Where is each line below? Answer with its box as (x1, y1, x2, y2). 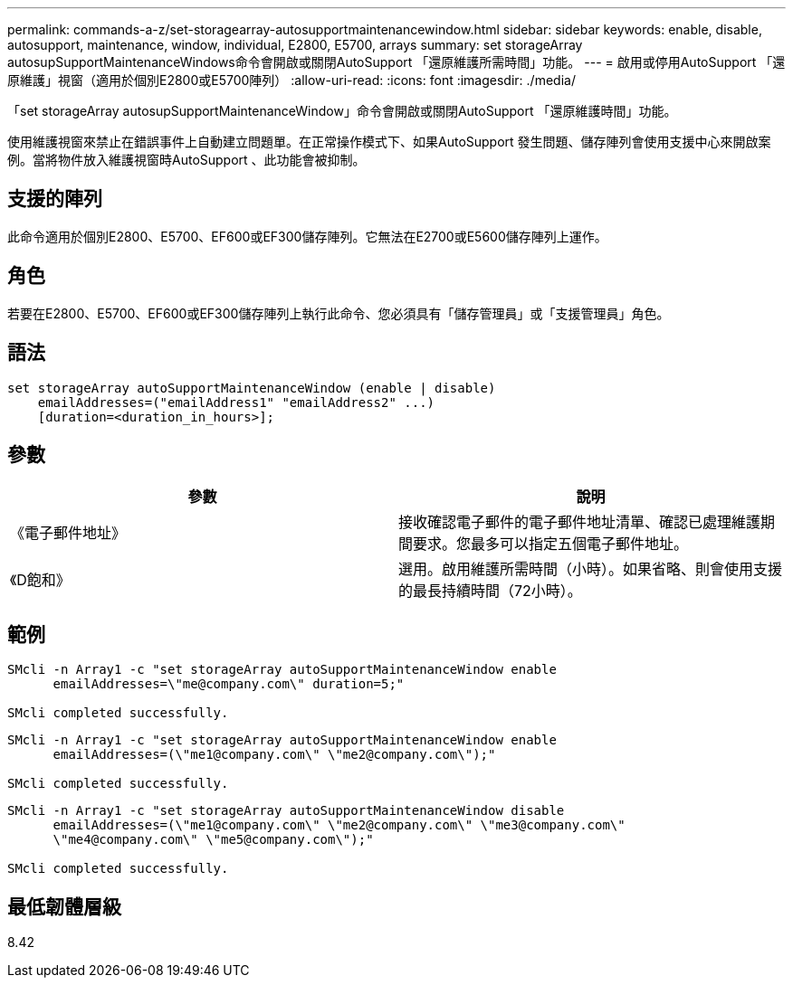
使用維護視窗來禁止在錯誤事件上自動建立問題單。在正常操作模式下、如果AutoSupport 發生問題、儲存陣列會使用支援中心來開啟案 (7, 134, 771, 149)
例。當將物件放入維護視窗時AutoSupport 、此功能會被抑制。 (7, 152, 366, 167)
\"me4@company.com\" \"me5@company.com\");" (53, 832, 374, 848)
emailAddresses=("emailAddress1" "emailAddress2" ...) (37, 394, 435, 410)
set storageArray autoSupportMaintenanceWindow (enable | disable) (7, 380, 496, 395)
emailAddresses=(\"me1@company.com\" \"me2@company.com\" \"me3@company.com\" (53, 818, 626, 833)
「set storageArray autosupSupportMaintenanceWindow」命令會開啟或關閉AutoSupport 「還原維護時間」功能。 (7, 103, 677, 118)
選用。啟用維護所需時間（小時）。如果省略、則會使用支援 (398, 560, 783, 579)
